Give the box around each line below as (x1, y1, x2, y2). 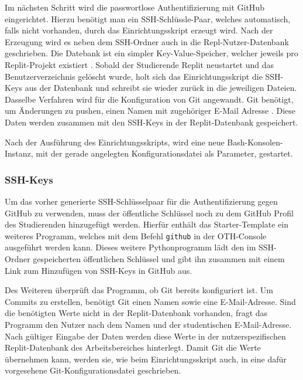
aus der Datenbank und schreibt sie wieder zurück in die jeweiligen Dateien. (25, 82, 297, 94)
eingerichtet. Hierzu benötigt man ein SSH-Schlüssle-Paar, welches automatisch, (5, 12, 291, 25)
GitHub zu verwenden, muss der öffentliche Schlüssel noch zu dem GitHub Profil (5, 206, 294, 219)
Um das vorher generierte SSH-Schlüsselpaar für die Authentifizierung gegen (5, 195, 278, 207)
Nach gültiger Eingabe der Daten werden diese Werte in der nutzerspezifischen (5, 330, 286, 342)
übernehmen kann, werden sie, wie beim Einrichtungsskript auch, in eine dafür (5, 352, 287, 365)
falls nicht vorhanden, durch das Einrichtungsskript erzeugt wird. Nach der (5, 24, 273, 36)
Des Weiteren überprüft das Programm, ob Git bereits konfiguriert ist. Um (5, 284, 273, 296)
